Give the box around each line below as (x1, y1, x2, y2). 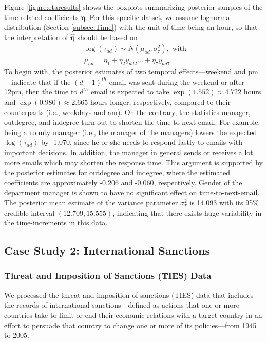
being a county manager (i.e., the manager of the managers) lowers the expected (4, 126, 257, 137)
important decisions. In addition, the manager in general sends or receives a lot (4, 146, 253, 157)
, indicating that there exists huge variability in (112, 207, 262, 218)
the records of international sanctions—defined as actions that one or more (4, 299, 239, 310)
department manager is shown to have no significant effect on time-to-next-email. (4, 187, 260, 198)
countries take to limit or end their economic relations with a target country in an (4, 309, 262, 320)
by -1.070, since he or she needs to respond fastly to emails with (41, 137, 243, 147)
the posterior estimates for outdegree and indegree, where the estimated (4, 167, 230, 178)
